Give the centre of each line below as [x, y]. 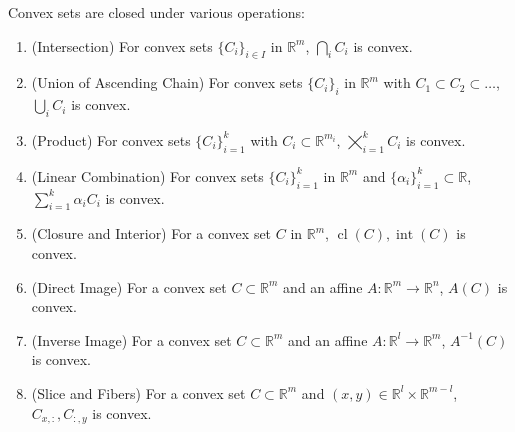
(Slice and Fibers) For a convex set [138, 392]
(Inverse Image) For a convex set [131, 339]
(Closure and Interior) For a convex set [151, 233]
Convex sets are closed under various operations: [156, 12]
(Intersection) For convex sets [122, 45]
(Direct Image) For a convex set [129, 286]
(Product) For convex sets [111, 139]
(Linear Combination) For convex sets [147, 175]
